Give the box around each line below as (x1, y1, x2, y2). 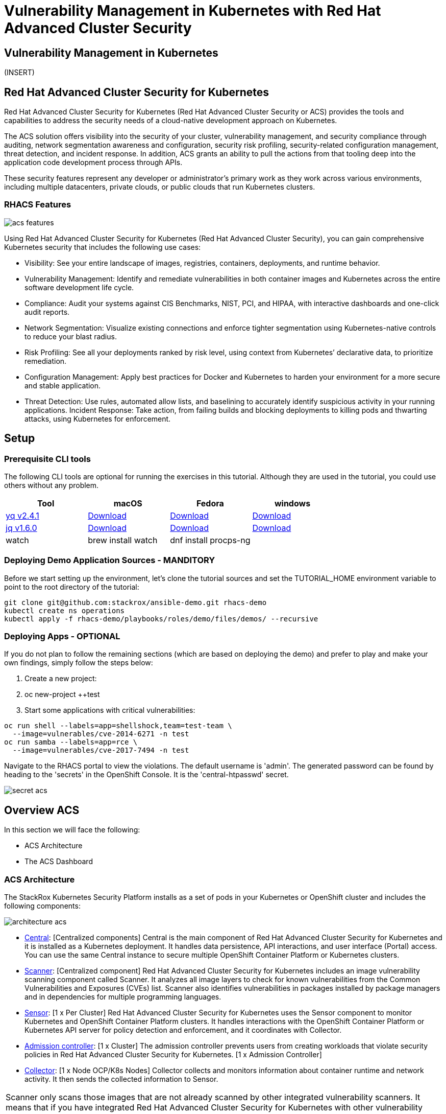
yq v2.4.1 (6, 510, 39, 521)
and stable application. (24, 381, 101, 390)
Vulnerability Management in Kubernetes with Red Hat (4, 2, 381, 19)
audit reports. (24, 307, 70, 316)
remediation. (24, 356, 67, 365)
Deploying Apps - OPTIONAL (4, 631, 120, 642)
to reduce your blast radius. (24, 332, 117, 341)
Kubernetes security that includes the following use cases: (4, 242, 201, 251)
